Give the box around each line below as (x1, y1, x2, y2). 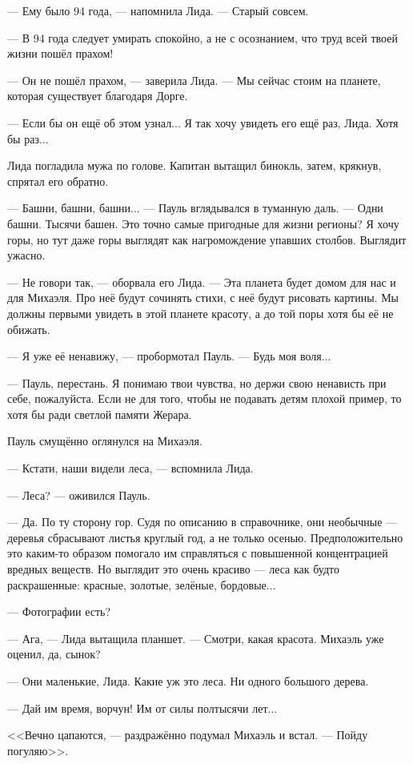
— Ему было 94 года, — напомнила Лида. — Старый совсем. (7, 2, 309, 18)
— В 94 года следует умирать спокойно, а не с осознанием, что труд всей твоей (7, 29, 398, 46)
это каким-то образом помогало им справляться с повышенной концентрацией (7, 545, 388, 561)
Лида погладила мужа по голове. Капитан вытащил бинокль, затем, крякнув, (7, 157, 382, 174)
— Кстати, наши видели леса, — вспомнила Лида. (7, 460, 254, 476)
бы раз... (7, 130, 49, 147)
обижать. (7, 320, 50, 337)
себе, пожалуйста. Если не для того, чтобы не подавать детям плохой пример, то (7, 390, 402, 407)
